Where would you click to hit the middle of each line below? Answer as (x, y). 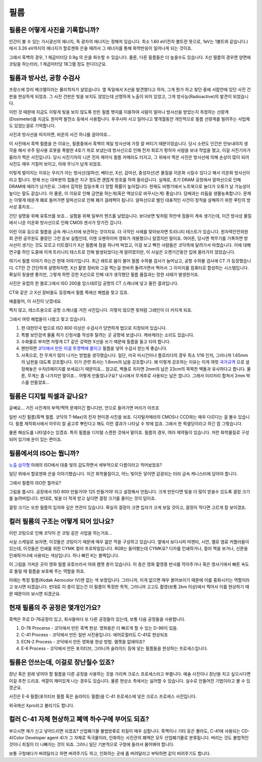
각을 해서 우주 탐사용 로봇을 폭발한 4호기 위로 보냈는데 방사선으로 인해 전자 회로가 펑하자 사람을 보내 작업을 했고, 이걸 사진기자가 (130, 150)
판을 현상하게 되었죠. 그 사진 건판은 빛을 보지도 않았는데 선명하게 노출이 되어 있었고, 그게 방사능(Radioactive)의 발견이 (120, 96)
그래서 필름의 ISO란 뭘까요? (35, 483)
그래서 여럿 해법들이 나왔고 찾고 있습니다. (48, 319)
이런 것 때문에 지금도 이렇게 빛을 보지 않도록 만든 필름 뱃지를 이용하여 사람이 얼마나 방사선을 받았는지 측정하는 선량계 (119, 112)
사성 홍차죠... (21, 207)
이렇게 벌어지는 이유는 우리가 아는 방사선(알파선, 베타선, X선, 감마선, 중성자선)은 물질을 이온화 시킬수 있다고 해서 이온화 (121, 173)
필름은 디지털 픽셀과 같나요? (48, 396)
